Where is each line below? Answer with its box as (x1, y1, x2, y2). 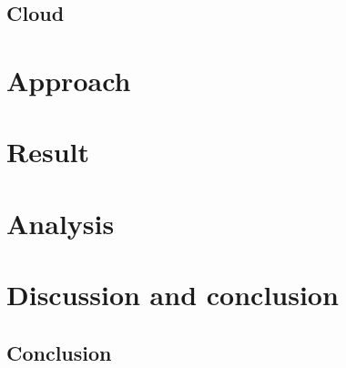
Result (6, 133, 89, 170)
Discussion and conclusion (6, 276, 339, 313)
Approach (6, 61, 131, 98)
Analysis (6, 204, 115, 241)
